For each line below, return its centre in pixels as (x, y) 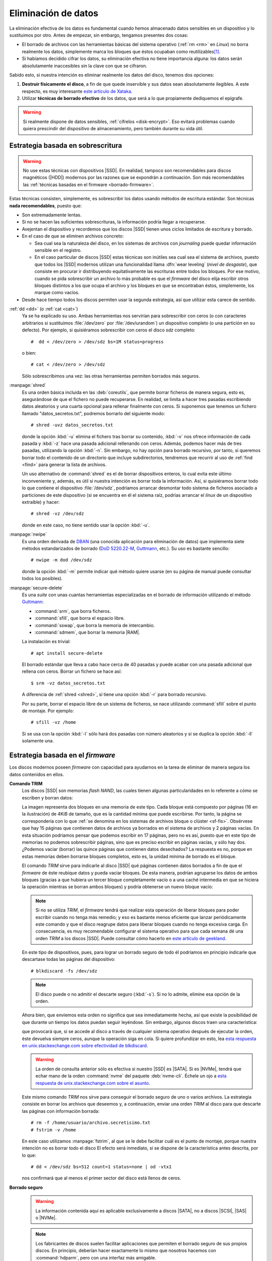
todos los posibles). (42, 579)
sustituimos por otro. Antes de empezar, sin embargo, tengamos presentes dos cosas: (99, 35)
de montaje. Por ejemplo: (48, 711)
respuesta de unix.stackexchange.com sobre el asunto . (93, 1083)
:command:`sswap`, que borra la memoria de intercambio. (95, 625)
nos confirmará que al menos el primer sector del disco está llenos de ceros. (101, 1178)
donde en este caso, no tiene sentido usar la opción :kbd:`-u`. (86, 525)
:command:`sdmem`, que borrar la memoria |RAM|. (87, 632)
